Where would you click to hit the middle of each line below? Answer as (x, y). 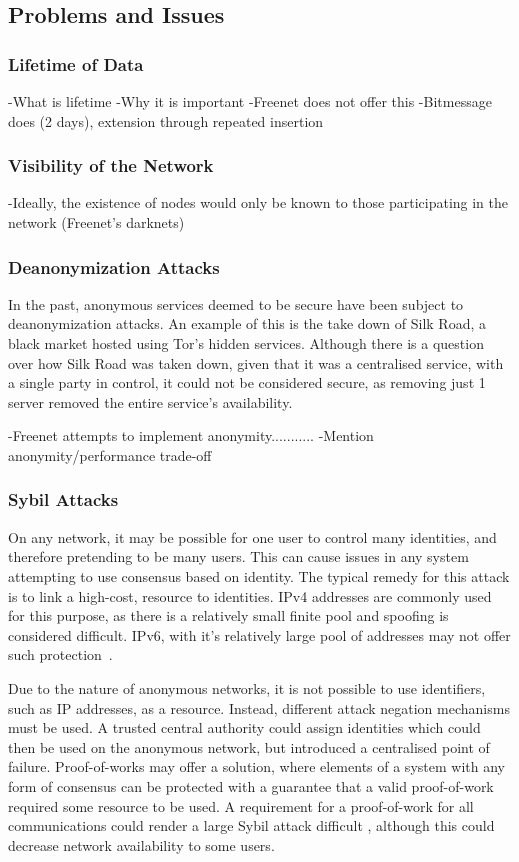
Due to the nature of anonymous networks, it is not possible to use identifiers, (247, 687)
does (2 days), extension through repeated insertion (166, 120)
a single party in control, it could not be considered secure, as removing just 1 (247, 382)
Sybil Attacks (63, 499)
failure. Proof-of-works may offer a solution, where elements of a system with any (256, 766)
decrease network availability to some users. (141, 844)
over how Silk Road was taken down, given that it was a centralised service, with (256, 362)
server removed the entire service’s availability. (150, 401)
